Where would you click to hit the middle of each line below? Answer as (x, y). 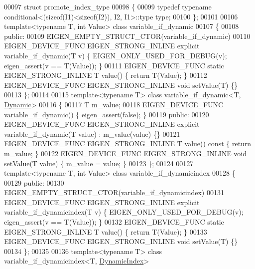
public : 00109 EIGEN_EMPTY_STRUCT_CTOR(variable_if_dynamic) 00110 (127, 36)
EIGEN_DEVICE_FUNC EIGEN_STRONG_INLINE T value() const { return (128, 143)
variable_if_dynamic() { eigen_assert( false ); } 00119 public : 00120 (107, 114)
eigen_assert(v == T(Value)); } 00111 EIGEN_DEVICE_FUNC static (114, 65)
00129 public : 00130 (34, 182)
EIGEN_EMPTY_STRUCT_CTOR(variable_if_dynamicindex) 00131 (114, 192)
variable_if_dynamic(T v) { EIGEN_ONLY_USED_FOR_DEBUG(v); (116, 55)
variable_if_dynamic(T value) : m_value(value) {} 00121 (92, 134)
